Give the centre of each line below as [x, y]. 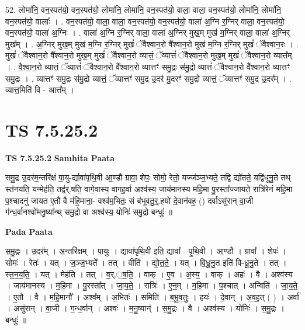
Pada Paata [29, 231]
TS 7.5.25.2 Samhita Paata [60, 157]
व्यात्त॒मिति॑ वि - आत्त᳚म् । [40, 90]
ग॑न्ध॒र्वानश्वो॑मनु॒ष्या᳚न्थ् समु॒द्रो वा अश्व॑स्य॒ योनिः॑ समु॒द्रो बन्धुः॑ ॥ [89, 212]
